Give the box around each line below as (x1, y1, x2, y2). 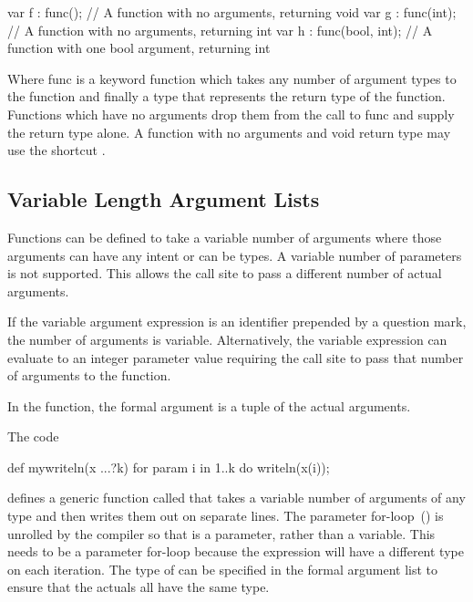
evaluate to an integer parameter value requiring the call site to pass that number (7, 348, 464, 367)
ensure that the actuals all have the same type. (7, 577, 270, 597)
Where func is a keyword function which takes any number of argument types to (7, 68, 457, 88)
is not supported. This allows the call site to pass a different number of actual (7, 264, 442, 283)
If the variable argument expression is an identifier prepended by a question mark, (7, 312, 467, 331)
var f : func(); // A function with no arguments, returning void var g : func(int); (7, 3, 457, 21)
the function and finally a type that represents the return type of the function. (7, 87, 446, 106)
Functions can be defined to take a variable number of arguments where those (7, 227, 442, 246)
